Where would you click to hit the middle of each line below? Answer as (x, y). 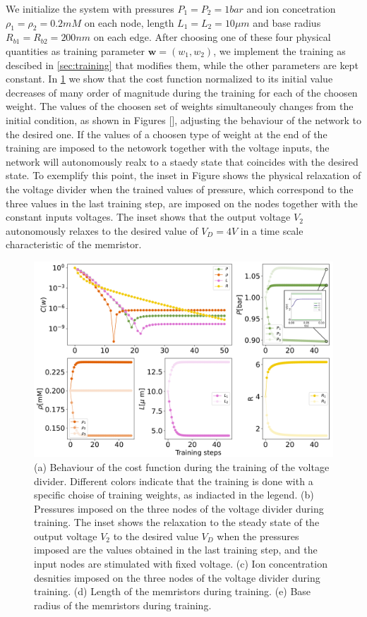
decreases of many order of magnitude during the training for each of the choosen (182, 92)
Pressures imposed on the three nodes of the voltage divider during (179, 508)
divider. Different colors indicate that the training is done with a (174, 481)
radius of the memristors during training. (123, 605)
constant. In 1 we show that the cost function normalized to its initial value (169, 79)
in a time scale (272, 230)
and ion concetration (291, 8)
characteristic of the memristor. (74, 244)
